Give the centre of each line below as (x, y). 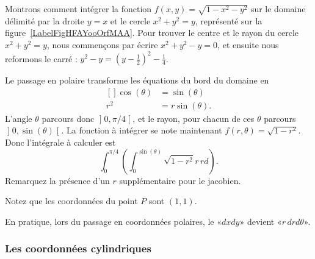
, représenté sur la (229, 20)
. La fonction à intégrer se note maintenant (142, 130)
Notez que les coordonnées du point (71, 201)
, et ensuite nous (248, 44)
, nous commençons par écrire (102, 44)
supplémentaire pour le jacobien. (180, 180)
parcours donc (68, 118)
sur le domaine (278, 9)
